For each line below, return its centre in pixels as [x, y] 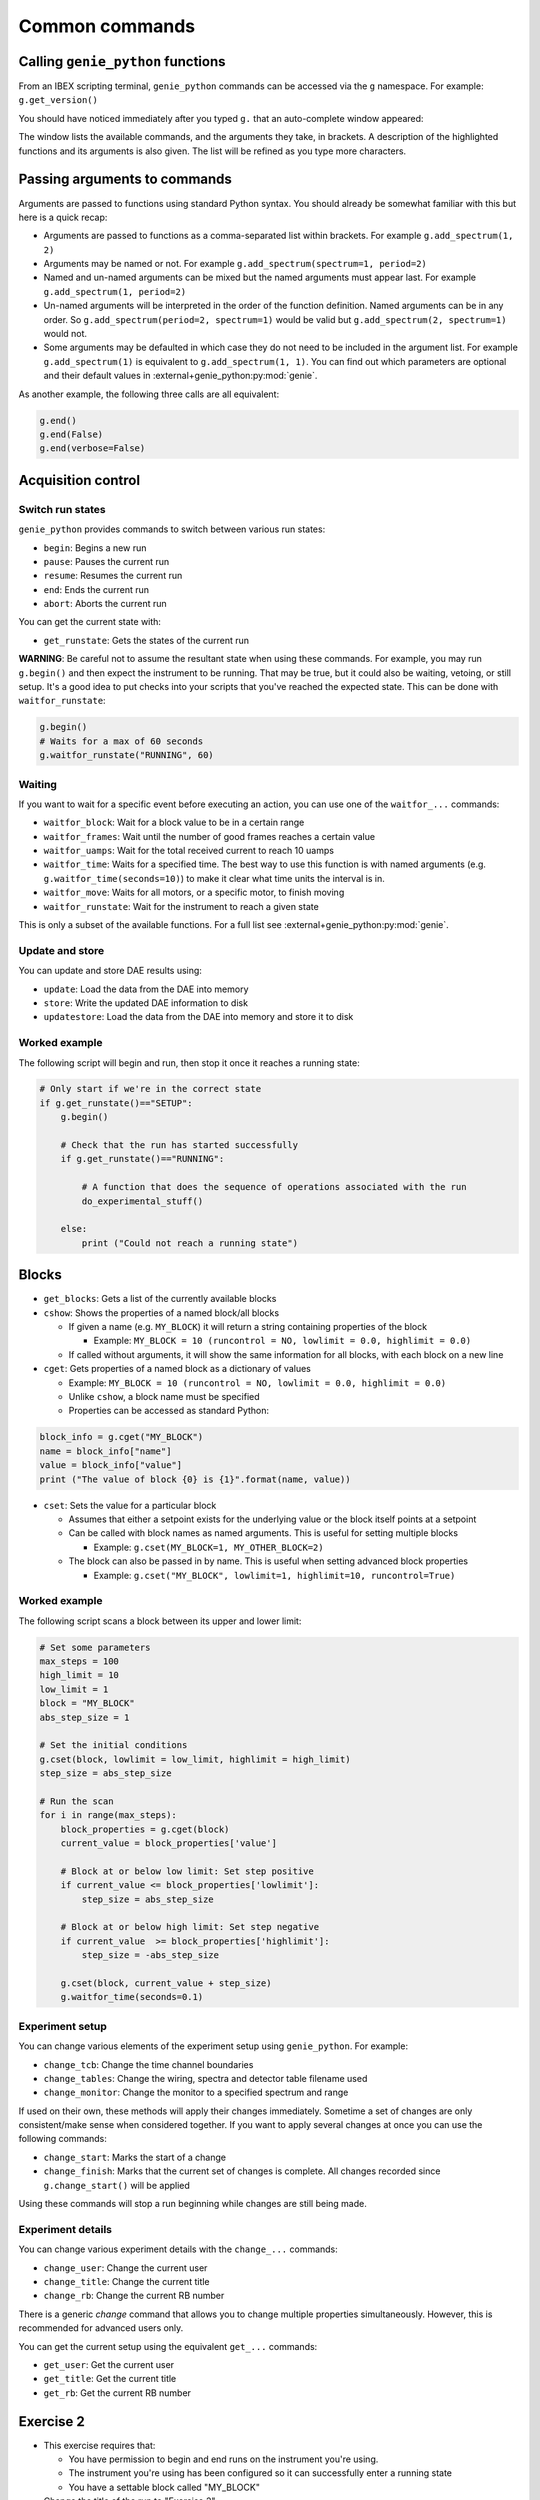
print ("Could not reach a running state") [190, 1243]
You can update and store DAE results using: [110, 971]
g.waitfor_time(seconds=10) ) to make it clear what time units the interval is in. [214, 878]
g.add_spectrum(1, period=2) [115, 291]
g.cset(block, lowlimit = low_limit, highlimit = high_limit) [195, 1759]
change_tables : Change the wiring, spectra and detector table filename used [205, 2078]
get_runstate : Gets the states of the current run [146, 640]
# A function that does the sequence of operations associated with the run [274, 1187]
